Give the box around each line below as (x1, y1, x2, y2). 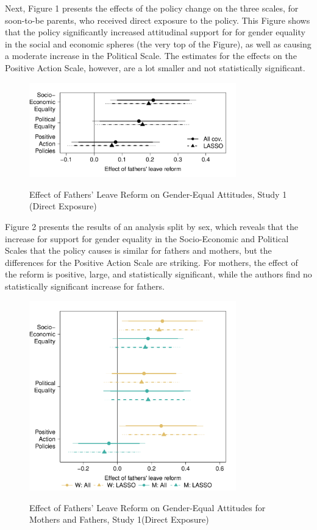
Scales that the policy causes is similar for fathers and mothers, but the (5, 244, 272, 257)
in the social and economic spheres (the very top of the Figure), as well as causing (5, 37, 312, 50)
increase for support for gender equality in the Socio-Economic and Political (5, 232, 289, 245)
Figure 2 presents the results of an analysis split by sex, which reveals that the (5, 220, 298, 233)
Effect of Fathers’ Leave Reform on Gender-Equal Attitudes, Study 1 (29, 187, 287, 200)
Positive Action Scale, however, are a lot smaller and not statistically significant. (5, 61, 305, 74)
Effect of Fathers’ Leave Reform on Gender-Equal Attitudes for (29, 501, 266, 514)
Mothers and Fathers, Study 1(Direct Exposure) (29, 513, 209, 526)
